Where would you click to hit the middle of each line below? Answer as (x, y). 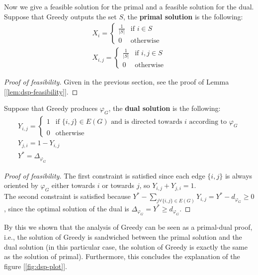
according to (208, 122)
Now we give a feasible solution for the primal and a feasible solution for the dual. (129, 6)
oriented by (21, 185)
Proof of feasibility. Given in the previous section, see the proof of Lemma (117, 82)
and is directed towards (147, 122)
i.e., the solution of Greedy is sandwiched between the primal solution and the (123, 236)
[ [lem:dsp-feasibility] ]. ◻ (41, 91)
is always (239, 175)
